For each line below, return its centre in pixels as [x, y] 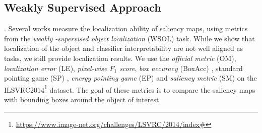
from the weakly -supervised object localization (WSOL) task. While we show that [129, 38]
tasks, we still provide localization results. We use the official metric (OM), [120, 58]
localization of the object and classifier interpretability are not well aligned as [124, 48]
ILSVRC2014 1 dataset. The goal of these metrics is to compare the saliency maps [130, 89]
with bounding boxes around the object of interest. [83, 99]
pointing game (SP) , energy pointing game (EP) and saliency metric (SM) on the [130, 78]
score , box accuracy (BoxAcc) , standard [181, 68]
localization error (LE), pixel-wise [56, 68]
